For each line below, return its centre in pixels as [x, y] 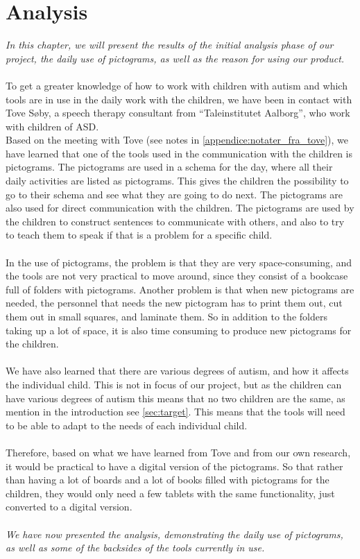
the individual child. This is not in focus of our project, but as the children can [174, 384]
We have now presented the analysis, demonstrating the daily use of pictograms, [174, 534]
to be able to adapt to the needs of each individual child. [127, 425]
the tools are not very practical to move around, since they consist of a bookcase [177, 276]
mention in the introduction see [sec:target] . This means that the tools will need [175, 412]
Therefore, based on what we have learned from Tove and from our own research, [178, 452]
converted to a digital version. [69, 507]
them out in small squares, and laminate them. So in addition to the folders [166, 316]
